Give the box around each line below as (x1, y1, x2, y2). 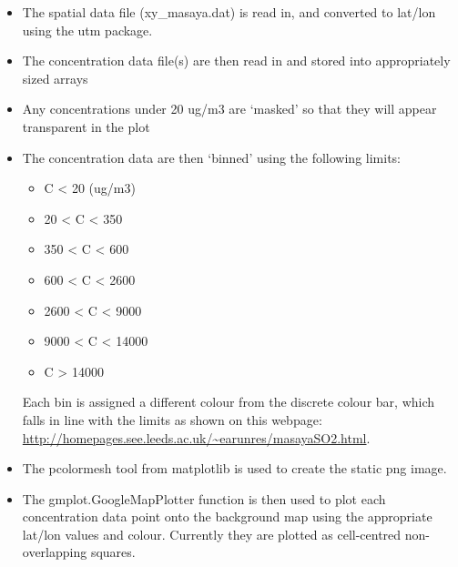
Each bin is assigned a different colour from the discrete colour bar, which (22, 392, 435, 411)
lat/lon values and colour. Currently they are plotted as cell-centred (22, 524, 402, 543)
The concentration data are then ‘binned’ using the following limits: (22, 147, 402, 167)
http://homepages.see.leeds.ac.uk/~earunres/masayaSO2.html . (22, 428, 371, 447)
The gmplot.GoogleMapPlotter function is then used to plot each (22, 489, 386, 508)
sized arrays (22, 68, 88, 87)
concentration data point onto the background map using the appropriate (22, 507, 433, 526)
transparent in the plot (22, 116, 150, 136)
